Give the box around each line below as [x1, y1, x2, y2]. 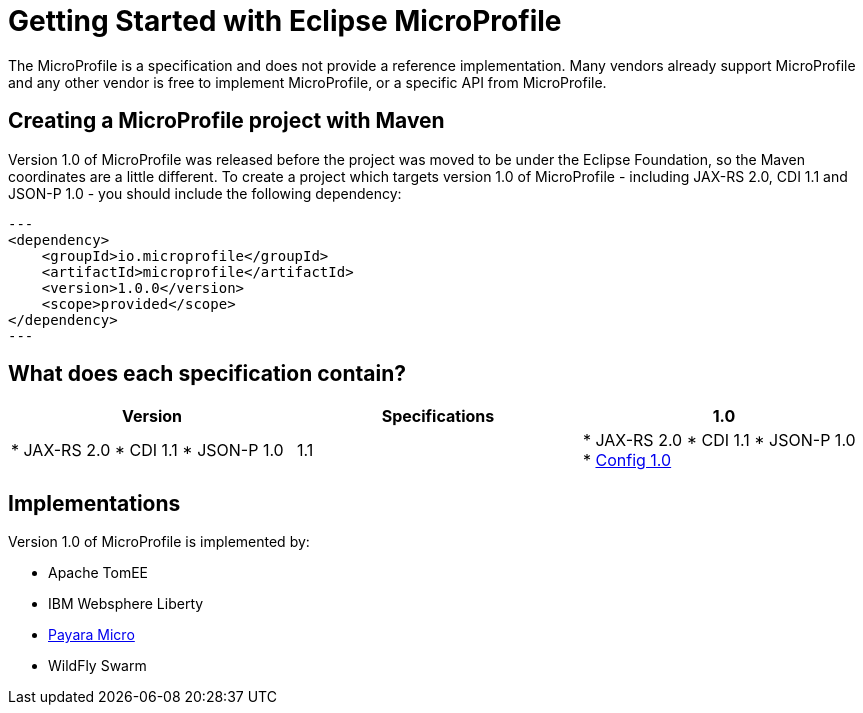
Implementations [8, 490, 181, 516]
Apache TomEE [48, 564, 149, 582]
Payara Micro [48, 626, 135, 644]
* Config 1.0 [582, 450, 672, 471]
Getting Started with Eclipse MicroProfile [8, 4, 562, 38]
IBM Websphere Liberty [48, 595, 204, 613]
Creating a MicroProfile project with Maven [8, 108, 445, 134]
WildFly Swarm [48, 657, 147, 675]
